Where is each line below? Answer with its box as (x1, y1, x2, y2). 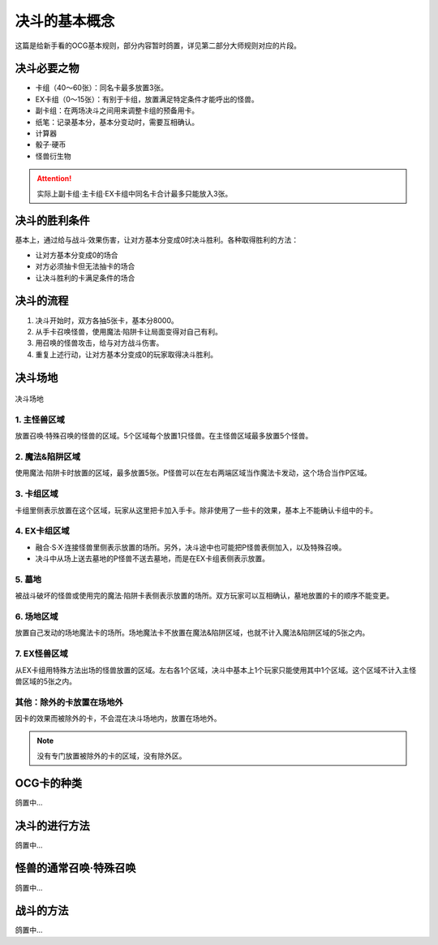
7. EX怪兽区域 (15, 648, 68, 659)
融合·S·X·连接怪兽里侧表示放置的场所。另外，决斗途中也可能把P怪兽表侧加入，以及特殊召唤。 (35, 542, 346, 552)
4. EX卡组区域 (15, 525, 70, 537)
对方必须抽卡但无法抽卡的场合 (35, 261, 135, 271)
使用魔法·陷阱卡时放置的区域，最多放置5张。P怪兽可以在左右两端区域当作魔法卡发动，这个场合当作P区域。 (15, 468, 372, 478)
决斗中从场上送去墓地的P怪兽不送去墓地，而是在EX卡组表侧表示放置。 (35, 554, 269, 563)
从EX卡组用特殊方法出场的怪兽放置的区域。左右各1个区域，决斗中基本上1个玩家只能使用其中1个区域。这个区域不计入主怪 (15, 665, 417, 675)
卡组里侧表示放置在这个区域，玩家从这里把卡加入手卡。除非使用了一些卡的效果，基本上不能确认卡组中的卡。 (15, 505, 377, 515)
